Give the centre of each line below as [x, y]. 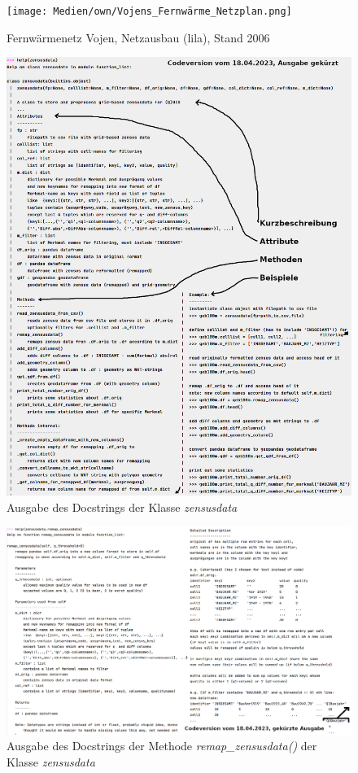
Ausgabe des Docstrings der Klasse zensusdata [122, 507]
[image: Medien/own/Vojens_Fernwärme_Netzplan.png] [149, 11]
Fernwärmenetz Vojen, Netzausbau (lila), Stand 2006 [138, 37]
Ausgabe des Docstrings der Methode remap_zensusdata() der [162, 746]
